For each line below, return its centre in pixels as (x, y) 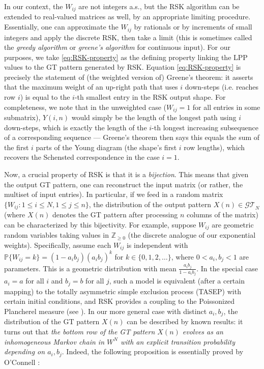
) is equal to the (45, 97)
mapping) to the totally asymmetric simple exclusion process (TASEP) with (123, 291)
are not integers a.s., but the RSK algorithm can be (159, 6)
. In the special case (227, 268)
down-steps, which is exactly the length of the (76, 127)
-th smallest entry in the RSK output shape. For (150, 97)
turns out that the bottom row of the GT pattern (80, 332)
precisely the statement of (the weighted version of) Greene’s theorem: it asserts (129, 77)
